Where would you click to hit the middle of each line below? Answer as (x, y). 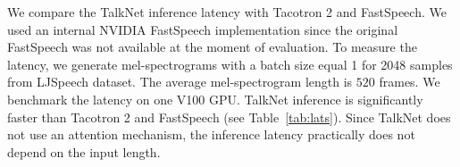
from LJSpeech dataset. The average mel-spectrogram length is (180, 82)
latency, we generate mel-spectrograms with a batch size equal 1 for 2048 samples (230, 64)
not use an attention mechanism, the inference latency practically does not (211, 134)
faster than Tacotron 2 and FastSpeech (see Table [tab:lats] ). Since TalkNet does (229, 117)
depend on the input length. (84, 151)
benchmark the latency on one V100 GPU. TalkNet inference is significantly (215, 99)
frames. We (410, 82)
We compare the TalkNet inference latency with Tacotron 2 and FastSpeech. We (227, 12)
